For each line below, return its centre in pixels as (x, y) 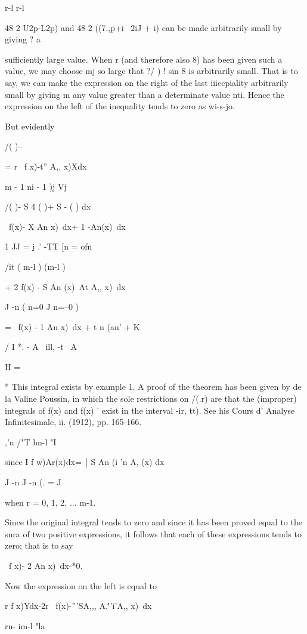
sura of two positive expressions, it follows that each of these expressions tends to (153, 533)
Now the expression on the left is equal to (81, 585)
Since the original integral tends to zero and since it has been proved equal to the (153, 522)
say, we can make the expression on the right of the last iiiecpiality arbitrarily (147, 82)
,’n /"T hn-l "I (31, 441)
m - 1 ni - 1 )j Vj (36, 186)
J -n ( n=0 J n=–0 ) (42, 307)
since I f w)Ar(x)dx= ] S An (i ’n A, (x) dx (85, 462)
